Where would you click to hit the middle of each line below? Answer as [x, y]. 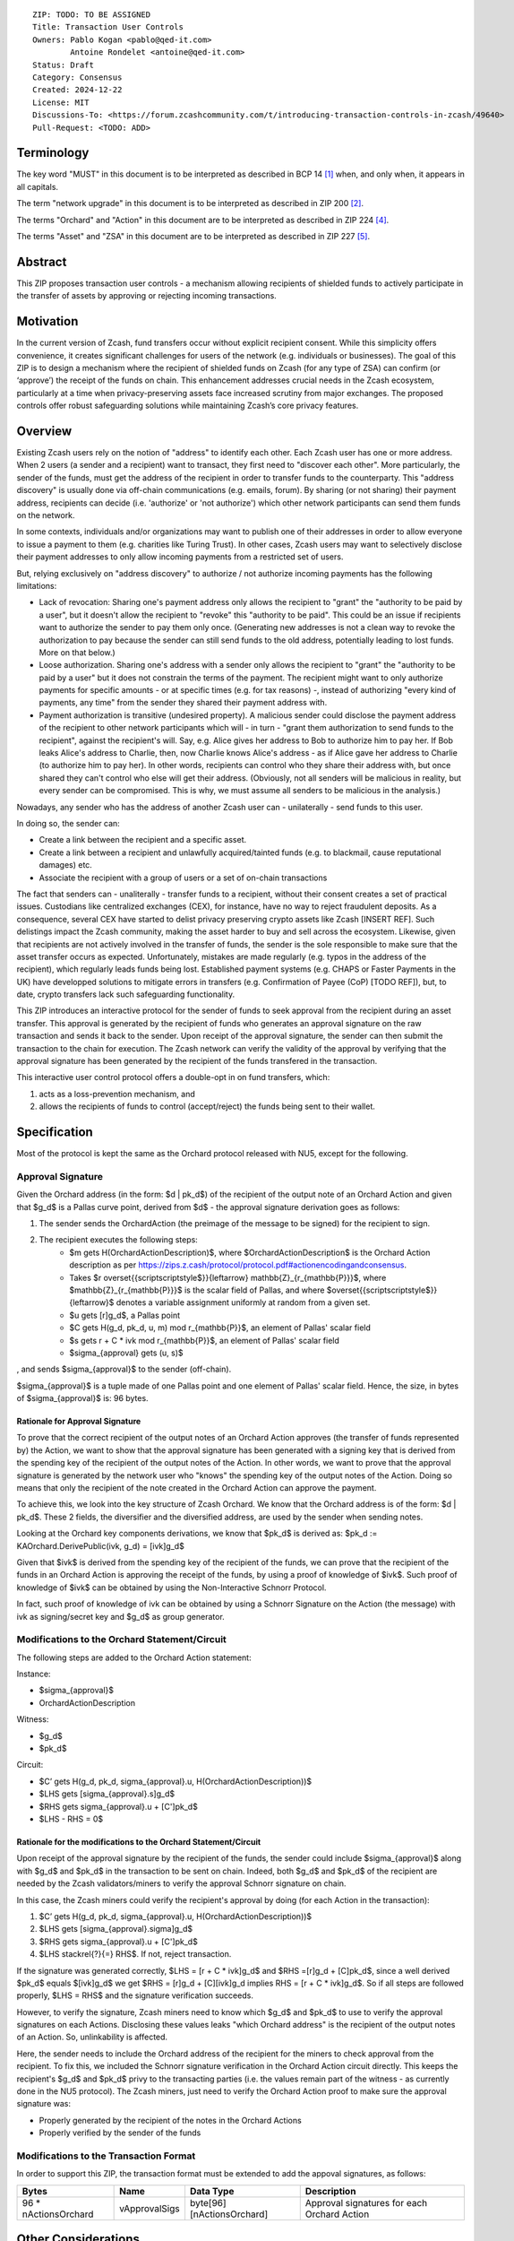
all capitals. [37, 186]
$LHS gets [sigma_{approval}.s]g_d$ [107, 1794]
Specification [55, 1132]
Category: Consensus [77, 77]
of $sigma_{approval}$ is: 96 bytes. [82, 1398]
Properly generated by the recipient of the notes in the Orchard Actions [170, 2120]
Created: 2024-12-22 [77, 90]
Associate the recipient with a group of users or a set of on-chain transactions [183, 878]
